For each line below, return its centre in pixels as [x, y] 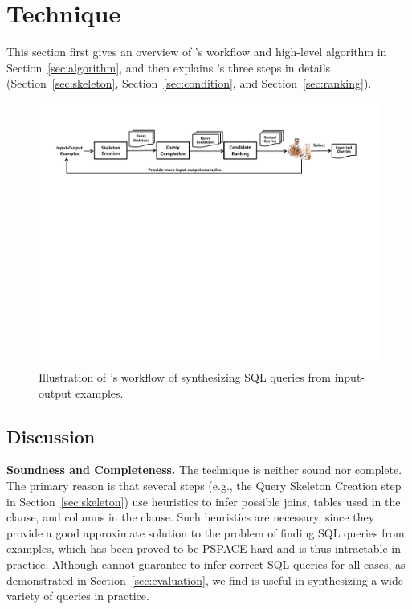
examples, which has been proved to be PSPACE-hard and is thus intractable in [204, 548]
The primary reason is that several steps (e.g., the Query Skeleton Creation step [204, 485]
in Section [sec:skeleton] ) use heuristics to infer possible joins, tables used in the [204, 501]
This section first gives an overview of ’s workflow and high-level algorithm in [197, 52]
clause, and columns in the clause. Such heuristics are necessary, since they [191, 517]
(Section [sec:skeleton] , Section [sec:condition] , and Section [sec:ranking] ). [189, 83]
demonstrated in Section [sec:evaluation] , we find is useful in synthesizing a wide [205, 580]
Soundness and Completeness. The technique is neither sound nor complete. [204, 470]
